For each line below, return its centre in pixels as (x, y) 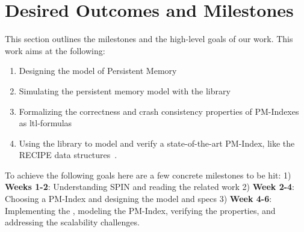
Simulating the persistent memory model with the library (125, 90)
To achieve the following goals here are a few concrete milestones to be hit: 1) (148, 175)
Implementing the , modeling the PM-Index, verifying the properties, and (140, 210)
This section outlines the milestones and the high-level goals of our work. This (149, 39)
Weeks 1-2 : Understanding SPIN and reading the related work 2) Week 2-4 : (150, 187)
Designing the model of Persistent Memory (98, 71)
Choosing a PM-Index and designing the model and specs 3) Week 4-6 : (138, 199)
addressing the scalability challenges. (72, 222)
